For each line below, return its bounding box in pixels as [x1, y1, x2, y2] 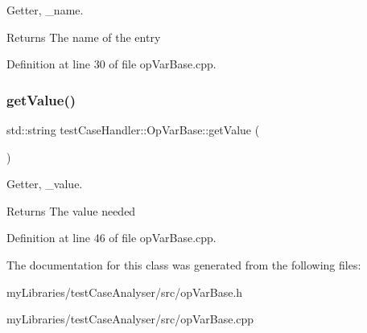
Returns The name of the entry [6, 28, 161, 45]
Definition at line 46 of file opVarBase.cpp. [6, 229, 216, 246]
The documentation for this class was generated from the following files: [6, 256, 361, 273]
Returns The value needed [6, 202, 136, 219]
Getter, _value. [6, 175, 83, 192]
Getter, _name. [6, 2, 84, 18]
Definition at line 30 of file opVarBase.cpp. [6, 55, 216, 72]
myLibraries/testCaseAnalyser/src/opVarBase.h [6, 283, 243, 300]
